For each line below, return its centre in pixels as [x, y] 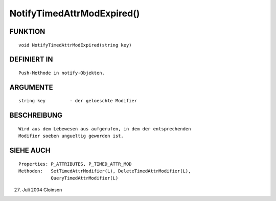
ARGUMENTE [31, 87]
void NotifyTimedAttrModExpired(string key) [75, 45]
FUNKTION [27, 31]
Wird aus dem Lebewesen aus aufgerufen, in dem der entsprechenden [105, 129]
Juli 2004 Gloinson [42, 190]
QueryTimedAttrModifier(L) [85, 178]
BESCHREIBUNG [36, 115]
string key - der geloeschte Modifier [78, 101]
